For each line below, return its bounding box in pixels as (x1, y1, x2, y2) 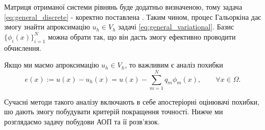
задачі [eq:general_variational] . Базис (118, 21, 234, 32)
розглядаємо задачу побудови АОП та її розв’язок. (4, 116, 160, 127)
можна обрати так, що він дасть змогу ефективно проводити (47, 31, 236, 42)
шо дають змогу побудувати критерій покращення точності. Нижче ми (4, 106, 223, 117)
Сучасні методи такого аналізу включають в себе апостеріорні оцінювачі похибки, (4, 96, 259, 107)
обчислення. (4, 42, 41, 53)
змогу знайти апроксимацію (4, 21, 90, 32)
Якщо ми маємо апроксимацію (4, 59, 99, 70)
